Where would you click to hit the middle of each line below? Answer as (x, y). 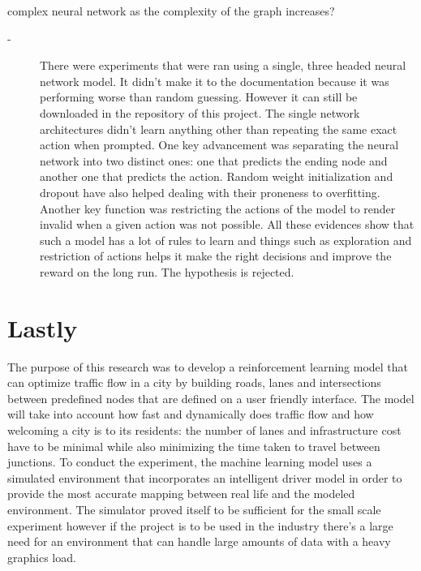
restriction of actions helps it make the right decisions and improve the (216, 256)
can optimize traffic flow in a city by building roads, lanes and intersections (194, 382)
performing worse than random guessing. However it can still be (199, 97)
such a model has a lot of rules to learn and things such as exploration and (226, 240)
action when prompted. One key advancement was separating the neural (219, 145)
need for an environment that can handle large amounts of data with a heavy (199, 541)
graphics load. (42, 557)
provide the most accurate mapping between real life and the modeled (181, 494)
